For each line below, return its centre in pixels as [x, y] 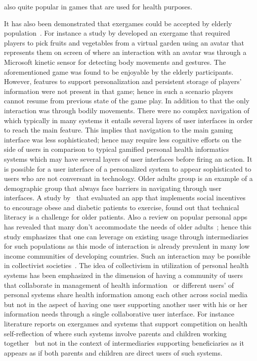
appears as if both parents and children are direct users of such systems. [113, 352]
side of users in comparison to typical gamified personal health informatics [117, 149]
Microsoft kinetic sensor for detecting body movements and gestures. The [115, 62]
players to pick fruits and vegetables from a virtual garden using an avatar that [124, 42]
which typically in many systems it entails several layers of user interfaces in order [128, 120]
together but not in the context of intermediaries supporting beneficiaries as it [124, 343]
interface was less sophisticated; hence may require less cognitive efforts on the [123, 139]
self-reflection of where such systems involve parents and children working [115, 333]
